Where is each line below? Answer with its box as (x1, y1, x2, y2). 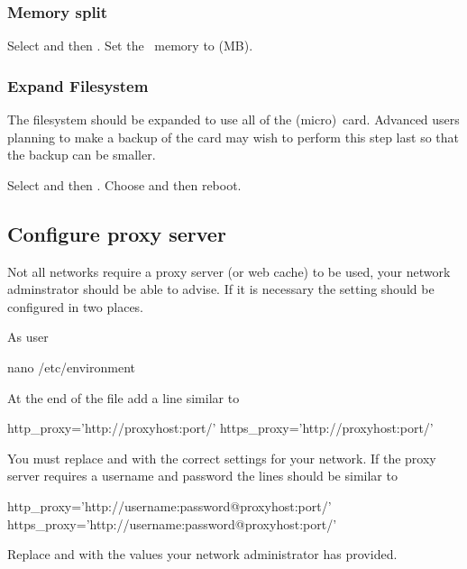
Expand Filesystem (7, 74, 149, 96)
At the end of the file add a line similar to (7, 388, 240, 407)
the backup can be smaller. (7, 145, 156, 164)
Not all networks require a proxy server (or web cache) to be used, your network (7, 262, 451, 280)
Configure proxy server (7, 219, 226, 247)
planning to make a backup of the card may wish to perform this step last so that (7, 127, 459, 146)
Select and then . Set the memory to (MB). (7, 36, 253, 55)
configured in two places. (7, 297, 144, 316)
